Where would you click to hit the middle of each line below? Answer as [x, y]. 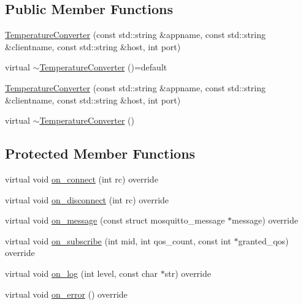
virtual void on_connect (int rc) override [82, 179]
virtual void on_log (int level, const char [82, 273]
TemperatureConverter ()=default [103, 67]
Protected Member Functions [100, 153]
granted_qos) [263, 240]
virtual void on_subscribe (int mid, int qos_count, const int [118, 240]
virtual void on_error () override [66, 294]
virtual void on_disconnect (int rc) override [87, 199]
